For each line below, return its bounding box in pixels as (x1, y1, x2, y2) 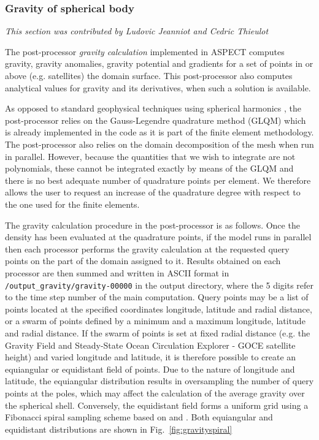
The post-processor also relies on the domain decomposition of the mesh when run (5, 137, 314, 150)
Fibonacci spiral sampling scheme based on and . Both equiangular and (5, 411, 273, 423)
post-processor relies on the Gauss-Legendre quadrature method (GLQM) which (5, 113, 306, 126)
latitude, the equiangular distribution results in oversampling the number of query (5, 374, 314, 387)
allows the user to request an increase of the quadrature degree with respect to (5, 186, 301, 199)
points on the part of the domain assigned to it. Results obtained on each (5, 254, 281, 267)
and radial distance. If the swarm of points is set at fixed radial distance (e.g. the (5, 326, 310, 339)
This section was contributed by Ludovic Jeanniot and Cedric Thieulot (5, 25, 269, 37)
